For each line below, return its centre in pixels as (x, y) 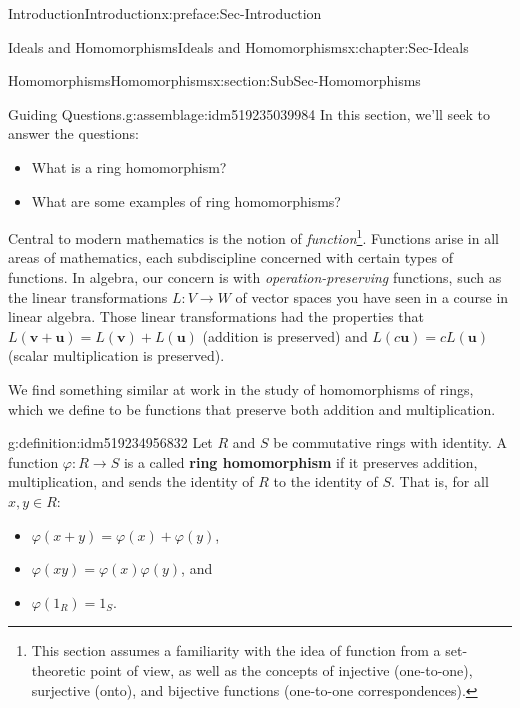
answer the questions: (73, 133)
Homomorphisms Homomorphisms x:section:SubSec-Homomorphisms (214, 80)
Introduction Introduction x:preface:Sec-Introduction (165, 13)
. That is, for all (440, 481)
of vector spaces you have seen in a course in (372, 296)
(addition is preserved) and (285, 335)
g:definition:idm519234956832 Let (110, 442)
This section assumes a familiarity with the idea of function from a (236, 650)
